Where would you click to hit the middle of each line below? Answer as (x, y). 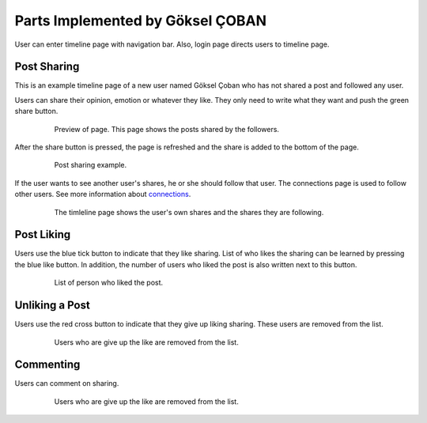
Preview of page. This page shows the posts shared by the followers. (167, 129)
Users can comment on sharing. (67, 383)
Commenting (47, 365)
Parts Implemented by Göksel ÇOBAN (140, 21)
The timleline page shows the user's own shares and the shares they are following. (189, 212)
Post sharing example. (91, 165)
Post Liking (43, 234)
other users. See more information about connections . (103, 195)
